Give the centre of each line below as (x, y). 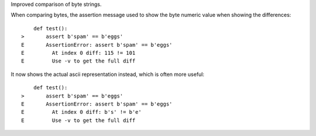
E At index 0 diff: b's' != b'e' (81, 112)
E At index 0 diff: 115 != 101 (78, 53)
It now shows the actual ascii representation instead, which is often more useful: (108, 74)
